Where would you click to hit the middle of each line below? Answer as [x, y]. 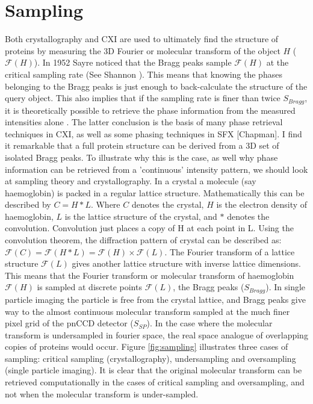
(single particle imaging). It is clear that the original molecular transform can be [153, 370]
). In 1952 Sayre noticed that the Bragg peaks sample [133, 62]
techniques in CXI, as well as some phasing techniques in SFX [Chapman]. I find [153, 133]
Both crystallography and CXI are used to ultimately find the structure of [142, 39]
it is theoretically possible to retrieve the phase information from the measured [150, 110]
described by [28, 204]
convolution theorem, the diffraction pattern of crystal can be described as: [143, 240]
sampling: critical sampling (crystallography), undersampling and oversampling [150, 358]
